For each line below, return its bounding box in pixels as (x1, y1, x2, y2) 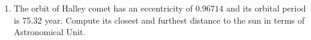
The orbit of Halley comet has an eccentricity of (13, 2, 193, 14)
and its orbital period (226, 2, 306, 14)
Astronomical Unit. (13, 25, 86, 38)
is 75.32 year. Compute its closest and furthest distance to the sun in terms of (13, 13, 305, 26)
